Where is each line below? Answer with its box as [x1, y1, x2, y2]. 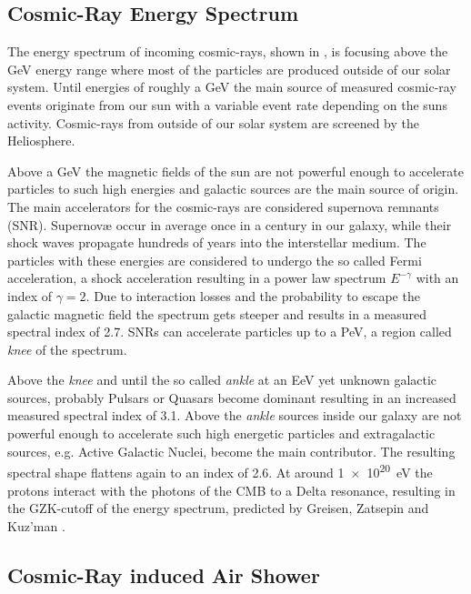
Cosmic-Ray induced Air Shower [7, 560, 320, 589]
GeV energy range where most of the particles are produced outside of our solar [7, 59, 451, 78]
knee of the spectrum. [7, 339, 127, 358]
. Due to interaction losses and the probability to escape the [85, 286, 420, 305]
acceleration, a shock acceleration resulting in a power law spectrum [7, 268, 386, 287]
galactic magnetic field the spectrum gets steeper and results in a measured [7, 304, 427, 323]
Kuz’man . [7, 516, 65, 535]
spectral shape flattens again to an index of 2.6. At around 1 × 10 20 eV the [7, 460, 433, 481]
